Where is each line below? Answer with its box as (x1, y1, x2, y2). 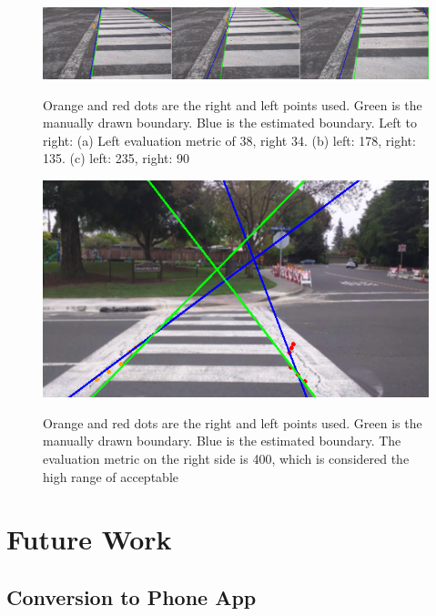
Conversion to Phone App (6, 582, 257, 611)
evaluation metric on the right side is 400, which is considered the (43, 448, 410, 467)
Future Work (6, 520, 172, 558)
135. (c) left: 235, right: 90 (43, 149, 190, 168)
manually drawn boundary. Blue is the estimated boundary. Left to (43, 113, 417, 132)
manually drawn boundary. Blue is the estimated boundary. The (43, 431, 401, 450)
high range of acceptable (43, 467, 178, 486)
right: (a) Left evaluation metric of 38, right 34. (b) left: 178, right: (43, 130, 416, 149)
